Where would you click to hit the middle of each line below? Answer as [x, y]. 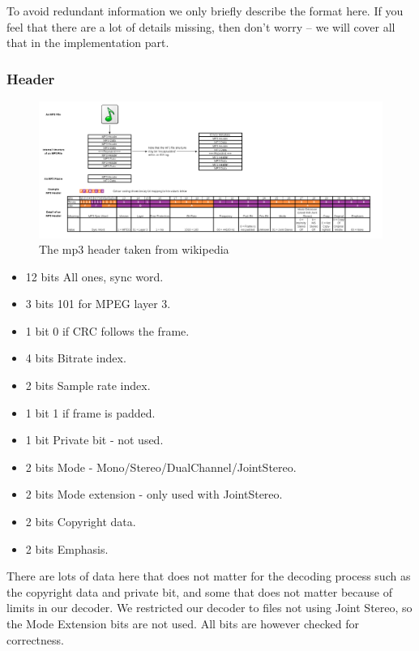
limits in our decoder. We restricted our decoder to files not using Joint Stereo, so [209, 608]
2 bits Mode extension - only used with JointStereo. [154, 494]
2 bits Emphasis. [67, 548]
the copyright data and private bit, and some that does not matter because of [199, 591]
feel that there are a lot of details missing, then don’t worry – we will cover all [201, 26]
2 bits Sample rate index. [88, 385]
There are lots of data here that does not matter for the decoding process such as [209, 576]
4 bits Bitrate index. [76, 358]
